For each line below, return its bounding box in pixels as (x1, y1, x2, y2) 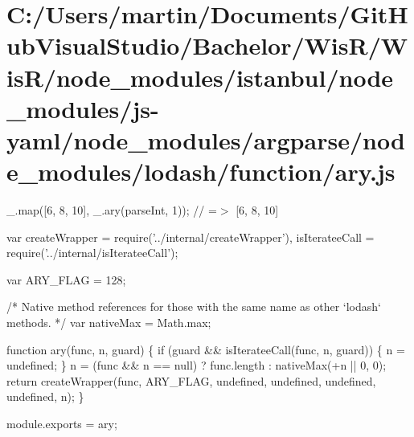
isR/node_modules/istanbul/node (6, 60, 394, 93)
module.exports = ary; (6, 415, 117, 431)
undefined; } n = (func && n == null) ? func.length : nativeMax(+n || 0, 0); (6, 357, 387, 374)
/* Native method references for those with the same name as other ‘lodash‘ (6, 298, 381, 315)
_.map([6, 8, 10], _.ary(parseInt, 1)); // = (6, 202, 217, 218)
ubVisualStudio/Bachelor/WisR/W (6, 29, 408, 62)
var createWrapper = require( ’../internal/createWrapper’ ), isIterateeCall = (6, 228, 375, 245)
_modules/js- (6, 92, 159, 125)
